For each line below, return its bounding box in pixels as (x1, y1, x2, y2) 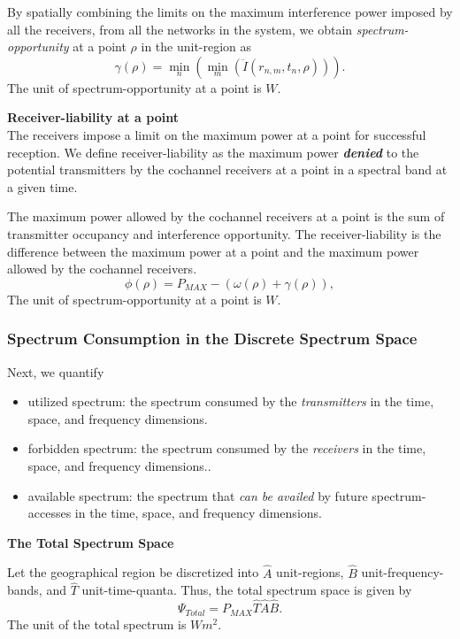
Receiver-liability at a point (7, 108, 179, 127)
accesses (27, 504, 72, 522)
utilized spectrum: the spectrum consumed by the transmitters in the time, (27, 392, 434, 411)
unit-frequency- (361, 563, 444, 581)
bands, (7, 581, 42, 599)
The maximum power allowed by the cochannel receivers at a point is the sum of (7, 207, 445, 226)
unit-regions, (276, 563, 344, 581)
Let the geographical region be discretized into (7, 563, 259, 581)
